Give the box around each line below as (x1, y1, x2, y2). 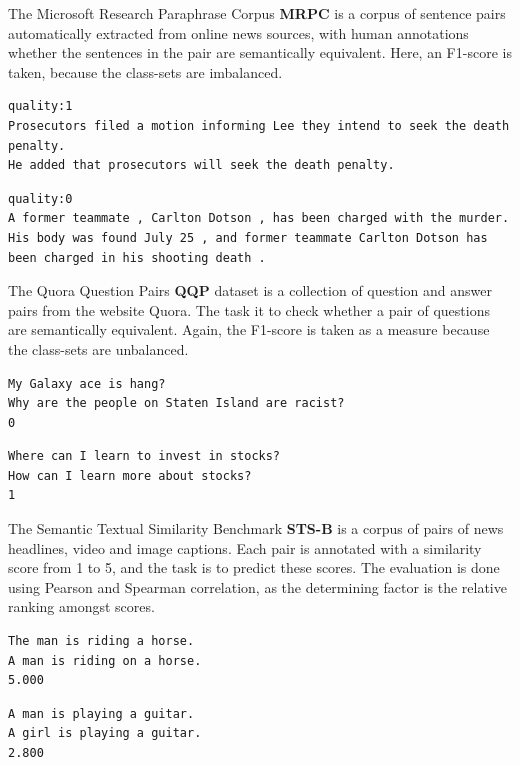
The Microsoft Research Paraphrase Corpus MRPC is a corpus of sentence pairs (8, 3, 506, 23)
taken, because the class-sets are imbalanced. (8, 61, 283, 82)
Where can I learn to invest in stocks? (8, 449, 281, 464)
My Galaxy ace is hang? (8, 376, 166, 391)
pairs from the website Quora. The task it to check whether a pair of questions (8, 299, 490, 320)
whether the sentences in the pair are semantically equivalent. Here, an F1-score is (8, 42, 512, 63)
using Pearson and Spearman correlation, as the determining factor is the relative (8, 576, 507, 597)
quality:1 (8, 99, 73, 114)
